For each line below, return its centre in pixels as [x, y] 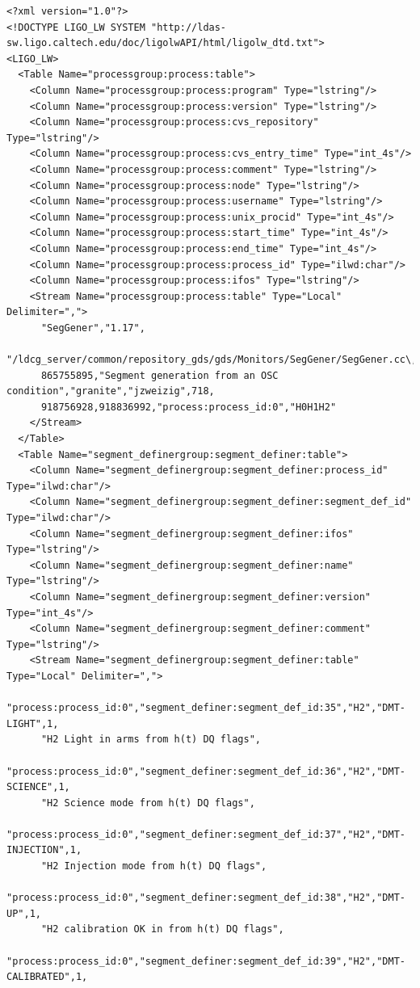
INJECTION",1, [44, 850]
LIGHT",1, [33, 723]
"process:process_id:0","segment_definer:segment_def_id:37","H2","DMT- [206, 834]
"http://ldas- [189, 27]
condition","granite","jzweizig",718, [111, 391]
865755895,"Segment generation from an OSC [160, 375]
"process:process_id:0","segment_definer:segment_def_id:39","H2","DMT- [206, 961]
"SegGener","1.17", [93, 328]
